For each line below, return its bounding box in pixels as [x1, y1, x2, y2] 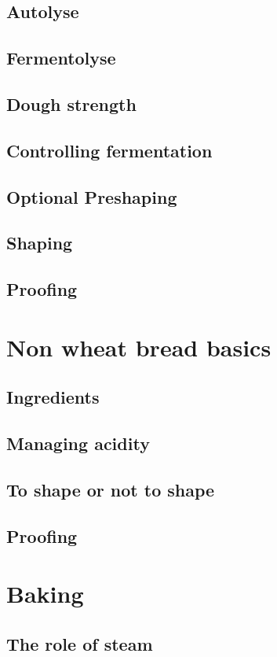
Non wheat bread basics [6, 330, 272, 363]
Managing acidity [6, 431, 150, 456]
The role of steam [6, 631, 153, 655]
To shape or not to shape [6, 477, 215, 501]
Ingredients [6, 385, 100, 409]
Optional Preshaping [6, 184, 177, 209]
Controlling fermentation [6, 138, 213, 162]
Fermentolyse [6, 46, 116, 70]
